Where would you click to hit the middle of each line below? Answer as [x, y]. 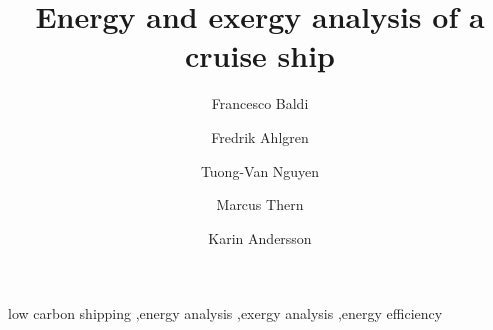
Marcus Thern [260, 204]
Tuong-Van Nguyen [260, 170]
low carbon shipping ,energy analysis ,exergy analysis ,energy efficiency [225, 313]
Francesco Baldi [260, 103]
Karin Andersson [260, 237]
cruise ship [260, 55]
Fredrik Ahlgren [260, 136]
